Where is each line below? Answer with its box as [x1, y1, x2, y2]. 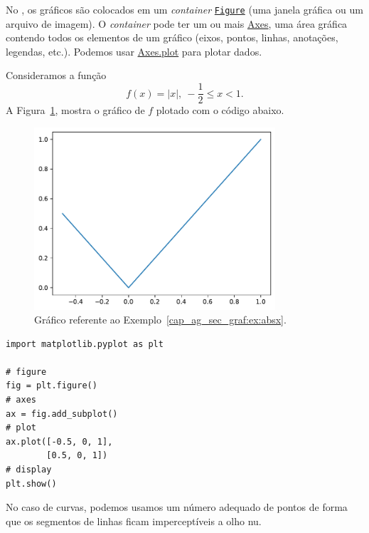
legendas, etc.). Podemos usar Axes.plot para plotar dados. [6, 43, 262, 58]
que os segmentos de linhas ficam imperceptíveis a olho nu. [6, 513, 262, 528]
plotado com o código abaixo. [156, 103, 284, 118]
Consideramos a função [6, 68, 107, 83]
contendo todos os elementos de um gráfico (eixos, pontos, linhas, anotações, [6, 30, 338, 45]
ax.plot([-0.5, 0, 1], [6, 436, 113, 447]
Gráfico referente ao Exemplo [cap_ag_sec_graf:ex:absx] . [34, 312, 287, 327]
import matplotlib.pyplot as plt [6, 338, 164, 349]
